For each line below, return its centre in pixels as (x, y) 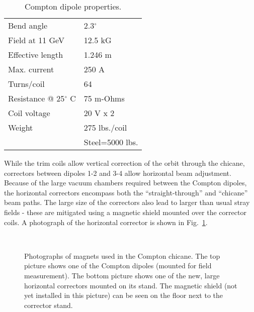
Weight (21, 127)
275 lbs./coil (105, 127)
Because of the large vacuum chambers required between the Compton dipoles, (125, 183)
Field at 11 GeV (36, 40)
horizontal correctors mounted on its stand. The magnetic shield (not (131, 285)
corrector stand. (49, 305)
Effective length (36, 55)
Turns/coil (26, 84)
